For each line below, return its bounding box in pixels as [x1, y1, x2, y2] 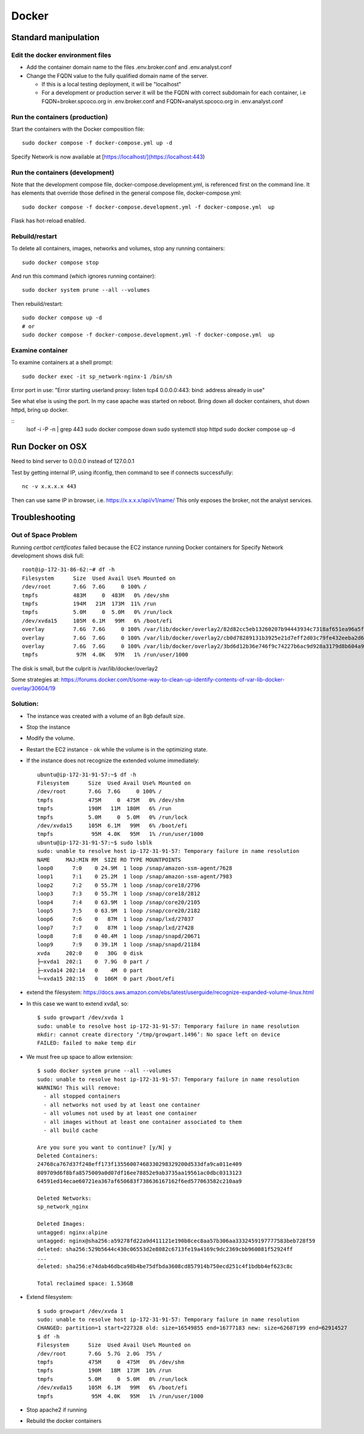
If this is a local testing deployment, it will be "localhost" [41, 81, 181, 88]
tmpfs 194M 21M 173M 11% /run [22, 601, 157, 607]
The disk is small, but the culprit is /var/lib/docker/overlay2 [11, 664, 158, 672]
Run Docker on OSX [11, 441, 87, 452]
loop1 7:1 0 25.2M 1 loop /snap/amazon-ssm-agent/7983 [37, 873, 233, 880]
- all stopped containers [43, 1093, 121, 1100]
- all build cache [43, 1126, 98, 1134]
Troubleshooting [11, 512, 76, 523]
